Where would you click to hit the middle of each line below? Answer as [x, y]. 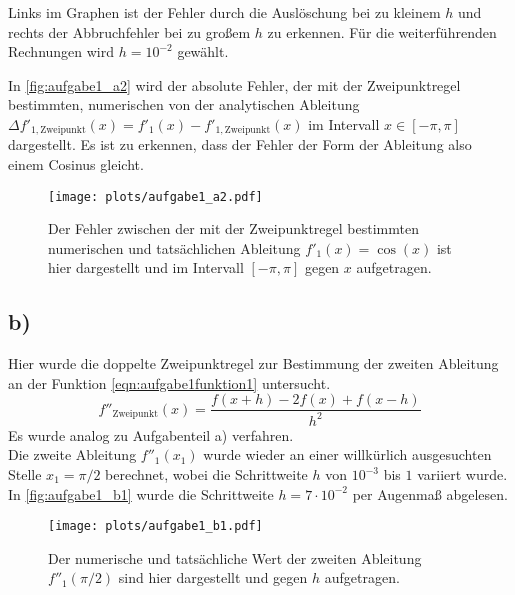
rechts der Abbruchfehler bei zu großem [129, 31]
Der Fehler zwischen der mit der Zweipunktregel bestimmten [233, 228]
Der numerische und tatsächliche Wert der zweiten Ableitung [235, 557]
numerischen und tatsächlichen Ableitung [174, 247]
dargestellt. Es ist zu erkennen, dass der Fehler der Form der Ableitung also [240, 144]
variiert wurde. [462, 474]
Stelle [25, 474]
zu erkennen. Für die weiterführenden [382, 31]
